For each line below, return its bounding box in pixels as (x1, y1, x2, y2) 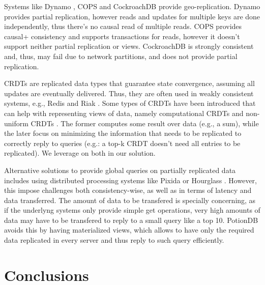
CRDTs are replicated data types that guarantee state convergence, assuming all (4, 78, 255, 89)
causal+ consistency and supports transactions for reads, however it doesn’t (4, 31, 240, 41)
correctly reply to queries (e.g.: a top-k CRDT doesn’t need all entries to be (4, 137, 241, 148)
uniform (4, 118, 28, 128)
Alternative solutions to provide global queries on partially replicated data (4, 164, 236, 175)
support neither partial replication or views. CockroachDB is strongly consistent (4, 41, 254, 51)
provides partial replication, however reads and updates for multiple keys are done (4, 11, 260, 21)
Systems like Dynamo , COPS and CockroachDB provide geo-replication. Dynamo (4, 1, 260, 11)
